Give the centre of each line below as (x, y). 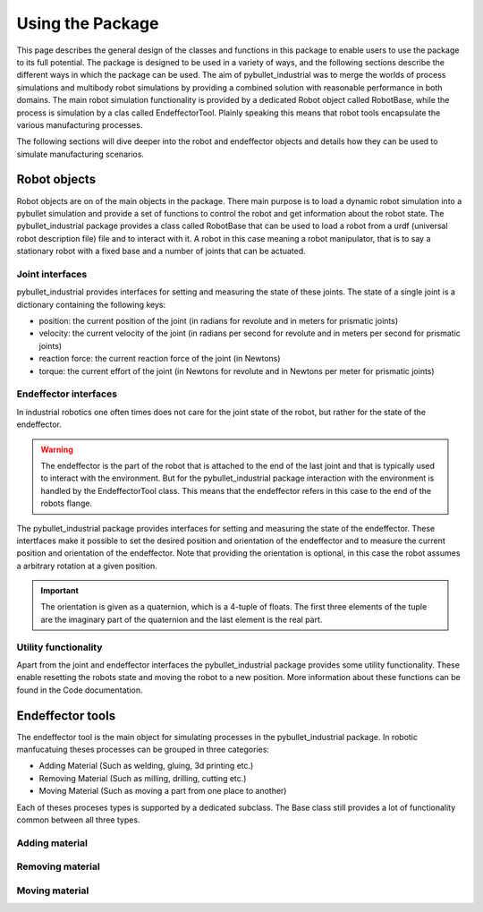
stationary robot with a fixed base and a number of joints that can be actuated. (161, 251)
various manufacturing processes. (80, 124)
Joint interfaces (52, 274)
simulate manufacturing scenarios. (80, 154)
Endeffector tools (66, 716)
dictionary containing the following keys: (91, 304)
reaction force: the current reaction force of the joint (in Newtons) (160, 359)
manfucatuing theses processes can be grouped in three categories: (143, 750)
